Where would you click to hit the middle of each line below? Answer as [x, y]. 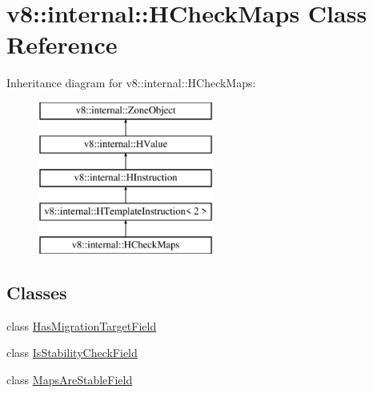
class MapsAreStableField [70, 379]
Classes [37, 292]
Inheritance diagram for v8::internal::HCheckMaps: [131, 83]
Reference [62, 44]
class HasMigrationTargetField [82, 325]
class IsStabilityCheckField [72, 353]
